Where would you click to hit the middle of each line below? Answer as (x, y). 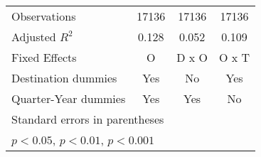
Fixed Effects (44, 57)
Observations (44, 16)
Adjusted (34, 37)
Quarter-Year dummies (69, 98)
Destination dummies (64, 78)
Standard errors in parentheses (88, 119)
